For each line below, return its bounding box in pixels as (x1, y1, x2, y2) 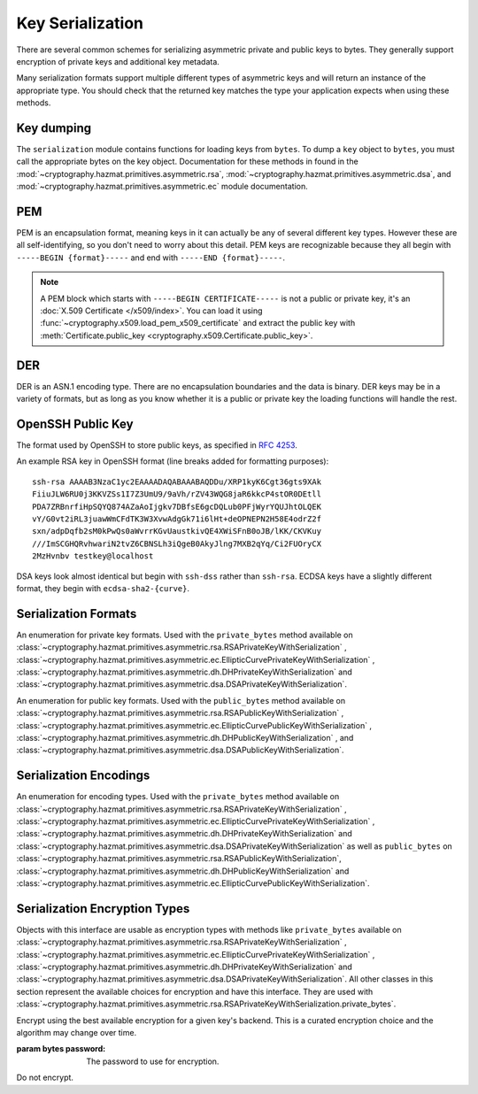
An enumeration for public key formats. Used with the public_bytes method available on (16, 695, 345, 705)
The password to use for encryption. (86, 1056, 220, 1067)
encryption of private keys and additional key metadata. (16, 56, 220, 66)
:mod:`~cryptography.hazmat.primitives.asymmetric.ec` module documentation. (16, 181, 309, 192)
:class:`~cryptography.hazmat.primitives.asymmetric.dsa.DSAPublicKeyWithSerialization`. (16, 744, 344, 756)
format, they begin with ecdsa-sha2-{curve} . (16, 582, 190, 593)
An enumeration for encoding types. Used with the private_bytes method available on (16, 791, 340, 802)
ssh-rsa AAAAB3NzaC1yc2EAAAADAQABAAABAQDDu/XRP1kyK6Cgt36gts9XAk (32, 476, 322, 487)
